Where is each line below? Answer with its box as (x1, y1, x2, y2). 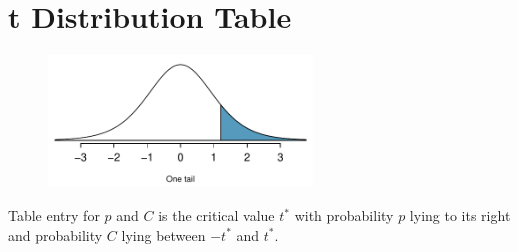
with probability (294, 205, 394, 225)
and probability (8, 224, 103, 245)
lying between (121, 224, 206, 245)
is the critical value (158, 205, 275, 225)
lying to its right (409, 205, 511, 225)
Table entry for (8, 205, 100, 225)
